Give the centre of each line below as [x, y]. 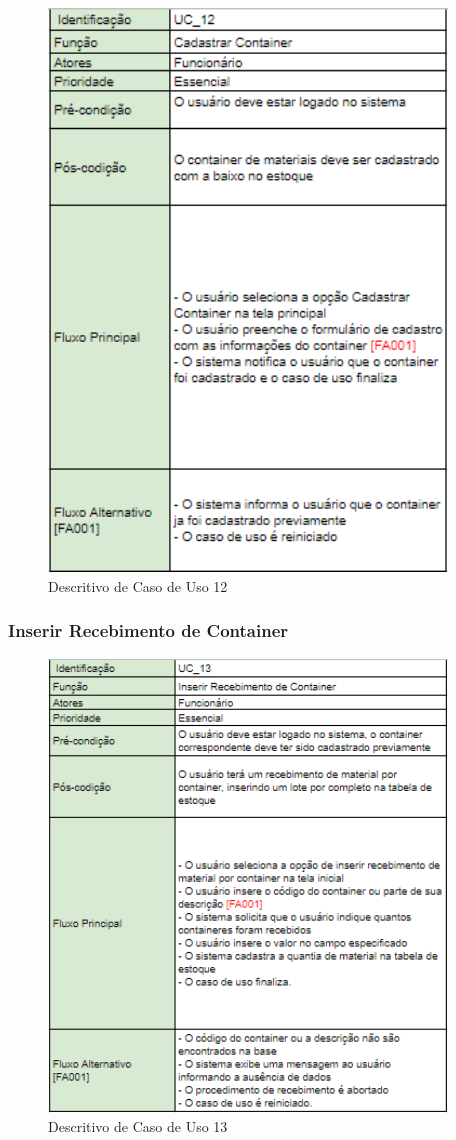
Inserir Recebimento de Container [148, 630]
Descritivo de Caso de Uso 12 [138, 585]
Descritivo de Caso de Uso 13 [138, 1126]
